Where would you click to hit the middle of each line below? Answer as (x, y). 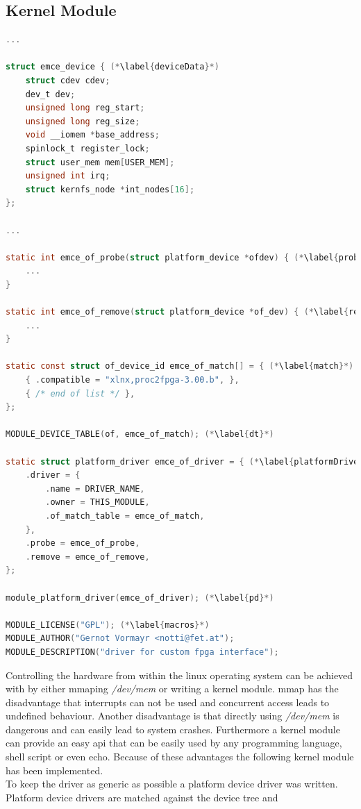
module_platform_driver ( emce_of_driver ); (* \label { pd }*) (140, 598)
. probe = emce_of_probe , (83, 543)
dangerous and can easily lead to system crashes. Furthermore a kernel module (173, 729)
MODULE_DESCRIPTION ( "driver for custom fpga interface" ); (142, 652)
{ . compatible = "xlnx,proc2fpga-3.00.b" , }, (132, 380)
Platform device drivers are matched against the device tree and (142, 797)
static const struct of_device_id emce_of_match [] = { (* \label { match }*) (180, 366)
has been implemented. (54, 770)
